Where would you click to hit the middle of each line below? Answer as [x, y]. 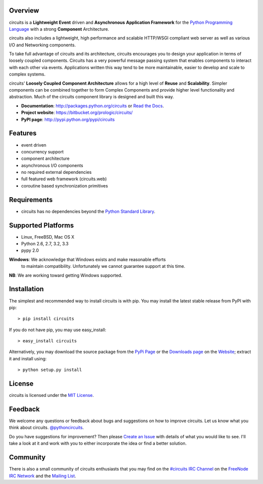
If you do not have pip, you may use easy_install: [58, 330]
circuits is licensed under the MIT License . [52, 395]
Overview [24, 10]
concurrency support [42, 151]
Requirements [31, 200]
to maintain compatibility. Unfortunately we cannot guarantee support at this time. [103, 266]
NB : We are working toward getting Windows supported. [66, 275]
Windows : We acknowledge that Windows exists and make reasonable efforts [87, 259]
